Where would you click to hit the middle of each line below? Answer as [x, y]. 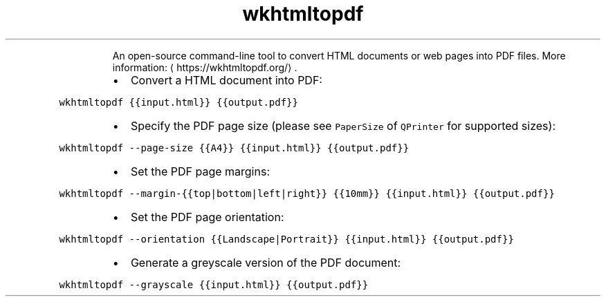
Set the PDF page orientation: [207, 217]
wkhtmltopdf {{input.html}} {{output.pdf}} [178, 102]
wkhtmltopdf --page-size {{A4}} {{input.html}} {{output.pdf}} [234, 148]
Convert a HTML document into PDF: [226, 80]
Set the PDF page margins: [200, 171]
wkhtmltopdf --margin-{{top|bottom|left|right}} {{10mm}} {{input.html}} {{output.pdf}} [307, 193]
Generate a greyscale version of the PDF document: [266, 262]
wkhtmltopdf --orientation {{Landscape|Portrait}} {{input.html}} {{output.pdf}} [286, 239]
